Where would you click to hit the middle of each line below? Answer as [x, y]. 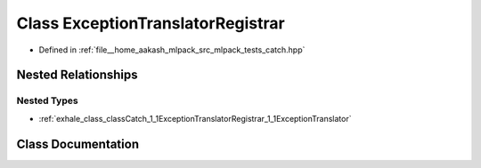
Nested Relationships [77, 75]
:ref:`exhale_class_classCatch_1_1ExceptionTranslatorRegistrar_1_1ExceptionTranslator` [195, 118]
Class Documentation [78, 144]
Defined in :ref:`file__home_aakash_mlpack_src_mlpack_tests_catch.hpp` [172, 50]
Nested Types [48, 100]
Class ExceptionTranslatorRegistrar [151, 23]
